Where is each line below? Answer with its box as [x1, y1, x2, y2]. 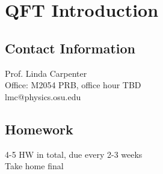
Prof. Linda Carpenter [5, 67, 87, 79]
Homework [5, 119, 73, 138]
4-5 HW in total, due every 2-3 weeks [5, 148, 143, 160]
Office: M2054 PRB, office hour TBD [5, 79, 141, 91]
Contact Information [5, 38, 135, 57]
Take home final [5, 160, 64, 172]
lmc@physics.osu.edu [5, 90, 81, 103]
